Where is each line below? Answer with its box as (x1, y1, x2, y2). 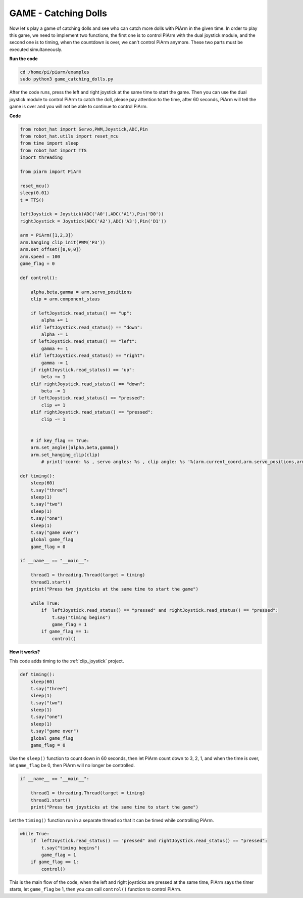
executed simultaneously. (9, 46, 63, 53)
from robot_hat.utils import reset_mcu (20, 133, 119, 139)
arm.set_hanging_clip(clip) (30, 452, 100, 458)
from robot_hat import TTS (20, 147, 87, 153)
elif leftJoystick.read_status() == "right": (30, 353, 145, 358)
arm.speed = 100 (20, 253, 61, 259)
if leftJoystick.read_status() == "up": (30, 310, 132, 316)
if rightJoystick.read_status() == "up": (30, 367, 135, 373)
